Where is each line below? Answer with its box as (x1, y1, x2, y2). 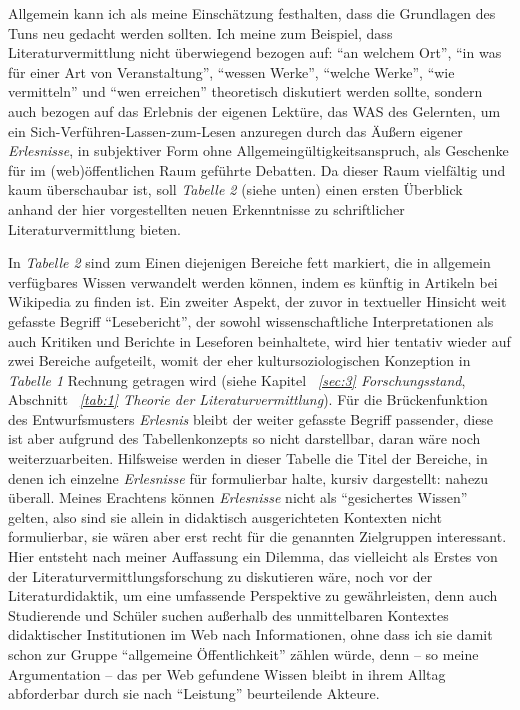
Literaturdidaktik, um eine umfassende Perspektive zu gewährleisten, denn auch (8, 585, 498, 606)
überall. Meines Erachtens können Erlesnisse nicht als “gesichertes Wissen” (8, 487, 468, 508)
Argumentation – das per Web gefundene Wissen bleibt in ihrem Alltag (8, 663, 446, 684)
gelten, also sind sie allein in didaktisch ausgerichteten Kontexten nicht (8, 506, 443, 527)
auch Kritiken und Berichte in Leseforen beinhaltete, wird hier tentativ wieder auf (8, 330, 511, 351)
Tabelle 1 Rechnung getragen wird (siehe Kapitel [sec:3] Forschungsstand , (8, 369, 466, 390)
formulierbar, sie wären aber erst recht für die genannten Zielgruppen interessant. (8, 526, 507, 547)
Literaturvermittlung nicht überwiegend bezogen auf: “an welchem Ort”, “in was (8, 42, 502, 63)
